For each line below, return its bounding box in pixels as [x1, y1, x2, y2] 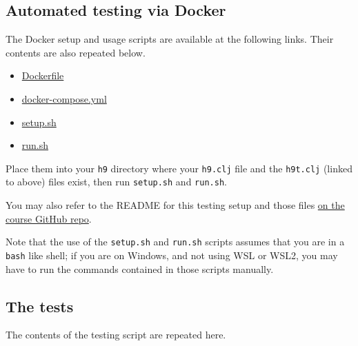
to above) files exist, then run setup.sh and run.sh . [6, 174, 227, 189]
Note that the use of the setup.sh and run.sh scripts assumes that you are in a [6, 234, 345, 249]
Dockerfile [21, 68, 64, 83]
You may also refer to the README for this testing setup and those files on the [6, 198, 345, 212]
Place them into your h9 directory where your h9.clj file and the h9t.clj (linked [6, 161, 352, 175]
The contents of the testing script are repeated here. [6, 327, 226, 342]
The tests [6, 295, 74, 316]
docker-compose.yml [21, 91, 107, 105]
